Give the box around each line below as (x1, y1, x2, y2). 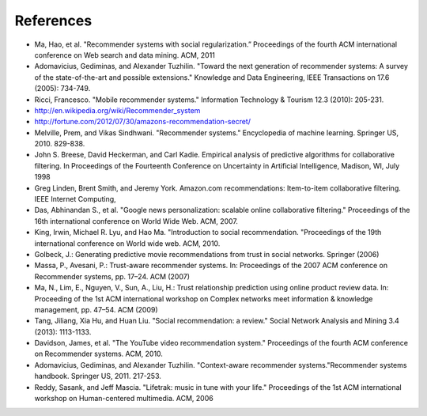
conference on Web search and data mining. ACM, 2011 (34, 50, 215, 59)
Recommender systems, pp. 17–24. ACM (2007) (34, 271, 190, 281)
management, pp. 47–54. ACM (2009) (34, 304, 158, 314)
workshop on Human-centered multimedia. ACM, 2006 (34, 394, 213, 403)
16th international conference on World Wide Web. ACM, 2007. (34, 216, 239, 225)
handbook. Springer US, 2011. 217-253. (34, 372, 162, 381)
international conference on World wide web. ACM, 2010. (34, 238, 221, 248)
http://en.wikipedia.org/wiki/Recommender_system (34, 105, 201, 115)
